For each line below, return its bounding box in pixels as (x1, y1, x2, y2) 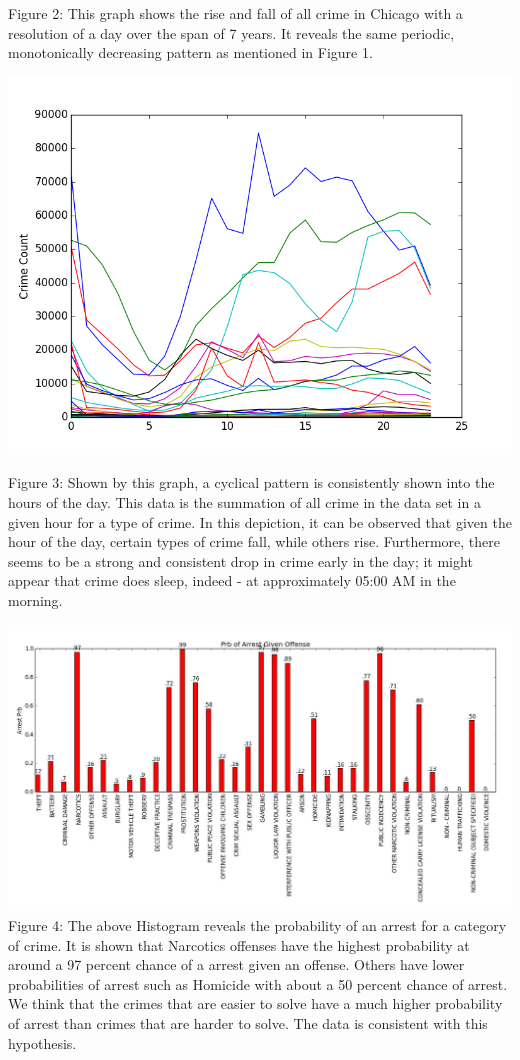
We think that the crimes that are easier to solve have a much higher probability (8, 993, 503, 1014)
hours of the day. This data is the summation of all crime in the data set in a (8, 491, 481, 512)
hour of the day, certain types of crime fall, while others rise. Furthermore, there (8, 531, 500, 552)
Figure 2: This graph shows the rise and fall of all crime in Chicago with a (8, 3, 463, 23)
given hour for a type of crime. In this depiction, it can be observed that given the (8, 511, 512, 532)
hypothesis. (8, 1032, 77, 1053)
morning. (8, 589, 63, 610)
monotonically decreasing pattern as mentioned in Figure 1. (8, 42, 373, 63)
